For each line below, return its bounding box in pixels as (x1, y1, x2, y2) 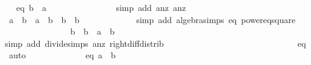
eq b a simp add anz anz (16, 1, 186, 13)
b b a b (70, 25, 115, 38)
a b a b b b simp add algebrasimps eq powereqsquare (9, 13, 296, 26)
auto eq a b (9, 49, 116, 61)
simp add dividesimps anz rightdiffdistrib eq (5, 36, 306, 49)
